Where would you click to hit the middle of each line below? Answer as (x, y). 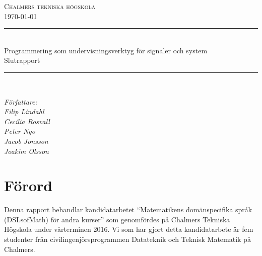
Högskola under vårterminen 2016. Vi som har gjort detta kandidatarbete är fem (129, 229)
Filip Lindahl (24, 111)
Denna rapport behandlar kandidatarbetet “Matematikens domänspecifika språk (128, 209)
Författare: (21, 101)
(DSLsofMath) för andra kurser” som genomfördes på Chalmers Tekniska (117, 219)
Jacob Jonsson (26, 141)
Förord (28, 185)
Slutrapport (22, 60)
